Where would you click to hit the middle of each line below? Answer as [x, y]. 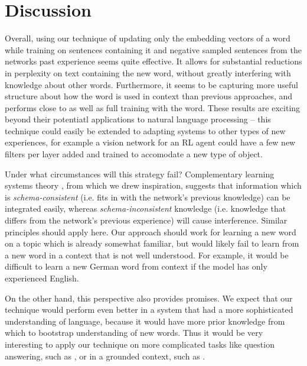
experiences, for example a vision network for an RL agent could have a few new [150, 142]
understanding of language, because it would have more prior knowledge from [145, 321]
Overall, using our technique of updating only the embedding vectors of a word [148, 38]
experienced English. [42, 278]
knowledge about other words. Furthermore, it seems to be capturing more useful [151, 84]
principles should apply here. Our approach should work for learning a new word [151, 231]
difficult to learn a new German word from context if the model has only [136, 266]
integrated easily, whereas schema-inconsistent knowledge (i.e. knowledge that [146, 208]
